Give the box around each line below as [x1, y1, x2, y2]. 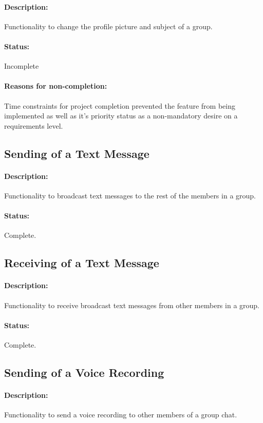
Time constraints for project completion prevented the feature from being [4, 100, 235, 111]
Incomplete [4, 61, 39, 71]
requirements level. [4, 120, 63, 131]
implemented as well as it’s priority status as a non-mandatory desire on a [4, 110, 238, 121]
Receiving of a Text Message [4, 255, 159, 271]
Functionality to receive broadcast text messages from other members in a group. [4, 299, 259, 310]
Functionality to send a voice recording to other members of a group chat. [4, 409, 237, 420]
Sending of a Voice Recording [4, 364, 164, 380]
